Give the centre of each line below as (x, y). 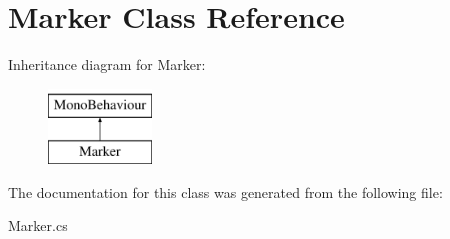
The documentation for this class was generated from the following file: (225, 191)
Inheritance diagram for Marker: (107, 64)
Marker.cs (38, 225)
